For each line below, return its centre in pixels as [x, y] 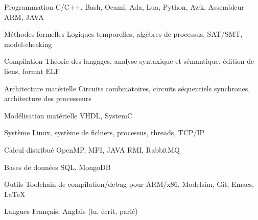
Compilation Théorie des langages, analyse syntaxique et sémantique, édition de [129, 61]
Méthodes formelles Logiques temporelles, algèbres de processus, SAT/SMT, [123, 34]
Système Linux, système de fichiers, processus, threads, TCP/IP [104, 132]
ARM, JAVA [24, 17]
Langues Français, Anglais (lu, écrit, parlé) [71, 211]
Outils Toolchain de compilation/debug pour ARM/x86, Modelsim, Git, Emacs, [129, 184]
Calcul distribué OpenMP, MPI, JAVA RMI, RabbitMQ [92, 149]
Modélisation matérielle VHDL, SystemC [68, 115]
